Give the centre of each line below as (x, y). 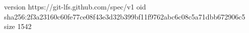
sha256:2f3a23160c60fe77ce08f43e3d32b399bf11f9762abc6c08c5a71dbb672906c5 (125, 16)
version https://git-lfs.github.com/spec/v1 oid (75, 6)
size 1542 (18, 26)
